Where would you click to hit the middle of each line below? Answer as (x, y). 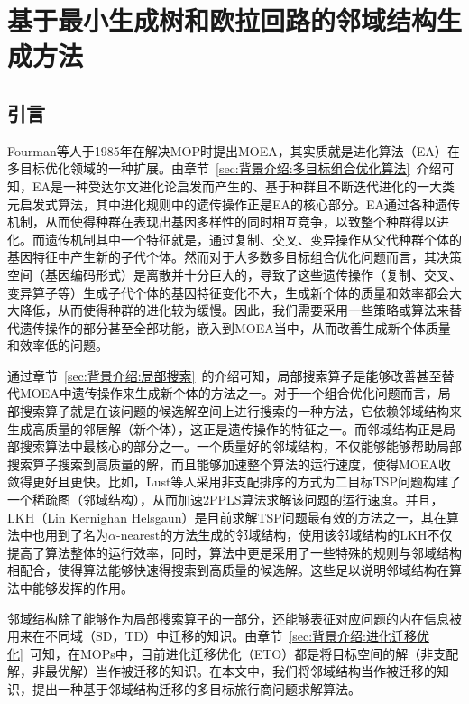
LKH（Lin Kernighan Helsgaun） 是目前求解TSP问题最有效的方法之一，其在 (227, 517)
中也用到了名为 (64, 535)
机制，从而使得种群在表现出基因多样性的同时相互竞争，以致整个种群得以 (222, 222)
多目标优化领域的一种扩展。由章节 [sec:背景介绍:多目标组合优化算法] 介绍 (225, 168)
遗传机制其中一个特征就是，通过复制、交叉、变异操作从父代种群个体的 (253, 239)
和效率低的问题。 (58, 345)
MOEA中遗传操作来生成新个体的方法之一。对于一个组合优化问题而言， (229, 393)
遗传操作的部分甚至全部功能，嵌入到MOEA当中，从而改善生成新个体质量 (235, 327)
